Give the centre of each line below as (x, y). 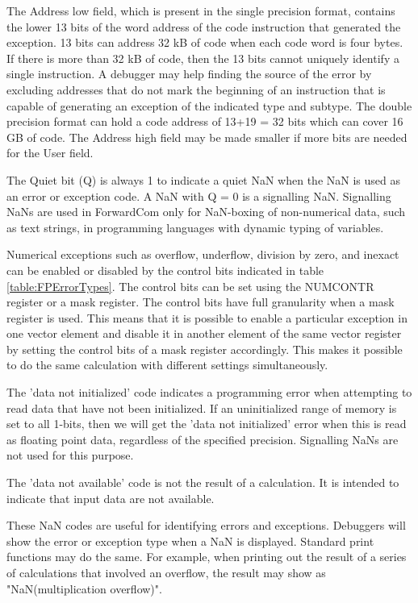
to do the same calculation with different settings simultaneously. (167, 365)
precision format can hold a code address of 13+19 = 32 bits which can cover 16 (205, 121)
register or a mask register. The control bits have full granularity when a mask (201, 302)
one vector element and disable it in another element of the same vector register (204, 333)
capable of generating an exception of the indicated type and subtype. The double (209, 105)
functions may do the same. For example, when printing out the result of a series (207, 557)
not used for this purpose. (70, 455)
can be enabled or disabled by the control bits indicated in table (165, 270)
